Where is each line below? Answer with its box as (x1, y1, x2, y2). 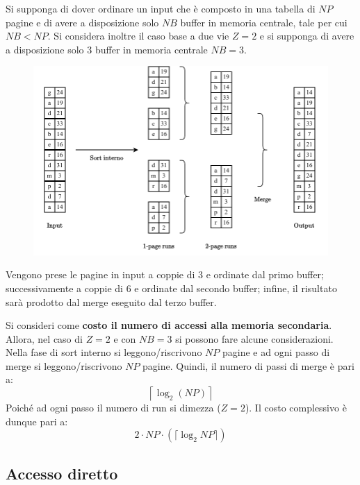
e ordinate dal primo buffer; (206, 267, 324, 282)
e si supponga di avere (259, 28, 354, 43)
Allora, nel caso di (6, 331, 83, 346)
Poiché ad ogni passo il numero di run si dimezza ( (6, 400, 221, 415)
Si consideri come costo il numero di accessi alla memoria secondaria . (6, 318, 332, 332)
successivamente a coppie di (6, 280, 123, 295)
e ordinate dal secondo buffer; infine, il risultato (134, 280, 337, 295)
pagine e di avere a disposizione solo (6, 15, 159, 29)
